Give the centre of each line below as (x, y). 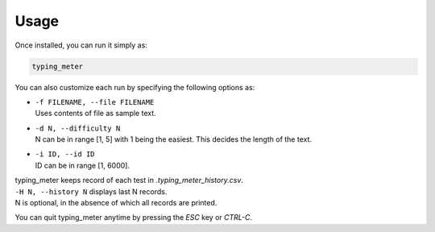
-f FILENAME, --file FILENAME (95, 102)
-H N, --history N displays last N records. (91, 191)
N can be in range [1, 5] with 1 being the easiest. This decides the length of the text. (174, 139)
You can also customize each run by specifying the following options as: (135, 87)
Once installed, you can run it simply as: (81, 45)
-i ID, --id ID (65, 154)
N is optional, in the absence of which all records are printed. (116, 203)
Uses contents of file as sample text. (95, 114)
